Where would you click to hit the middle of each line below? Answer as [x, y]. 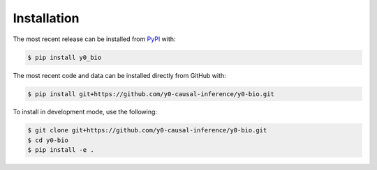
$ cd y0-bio [48, 140]
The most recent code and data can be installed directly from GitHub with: [119, 75]
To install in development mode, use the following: [85, 112]
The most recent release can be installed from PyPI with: [94, 39]
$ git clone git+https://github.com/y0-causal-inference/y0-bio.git [147, 130]
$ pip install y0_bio [65, 57]
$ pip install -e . [61, 150]
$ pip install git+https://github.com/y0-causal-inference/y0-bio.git [151, 94]
